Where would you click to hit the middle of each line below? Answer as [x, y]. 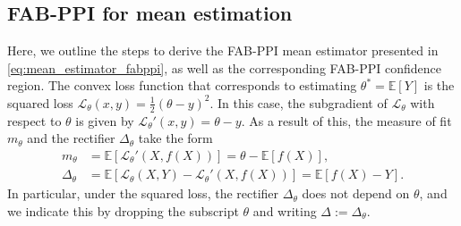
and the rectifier [71, 138]
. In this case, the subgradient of [299, 102]
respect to [34, 120]
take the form [175, 138]
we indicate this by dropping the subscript [123, 210]
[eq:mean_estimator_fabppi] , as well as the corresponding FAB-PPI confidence [224, 67]
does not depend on [356, 193]
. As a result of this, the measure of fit [346, 120]
